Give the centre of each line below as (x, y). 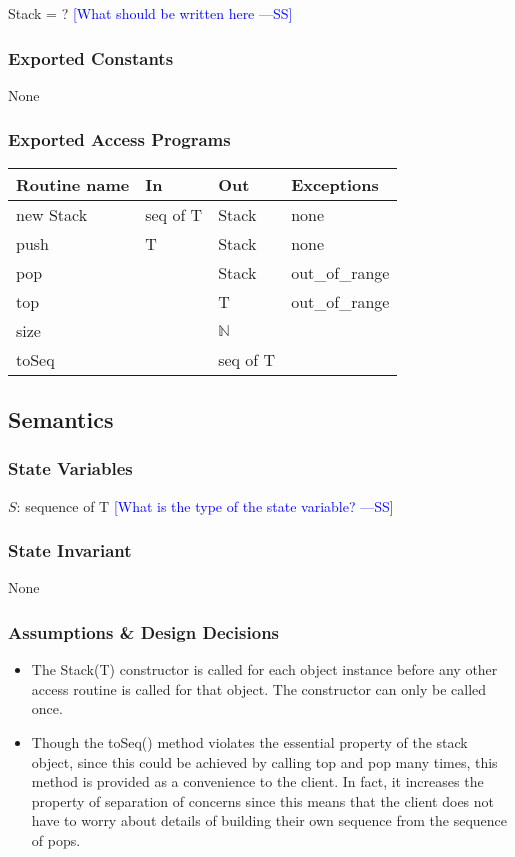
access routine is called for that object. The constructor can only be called (259, 688)
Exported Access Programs (119, 139)
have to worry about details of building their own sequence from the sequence (269, 820)
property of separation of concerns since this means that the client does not (263, 800)
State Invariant (70, 550)
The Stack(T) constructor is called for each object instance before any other (264, 669)
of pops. (56, 840)
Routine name (73, 184)
